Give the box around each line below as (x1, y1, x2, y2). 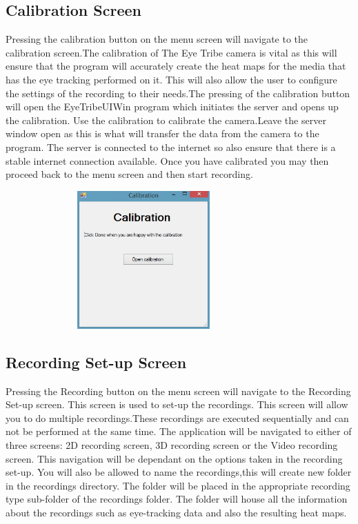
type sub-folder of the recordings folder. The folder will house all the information (6, 492, 348, 506)
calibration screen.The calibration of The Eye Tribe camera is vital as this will (6, 45, 337, 59)
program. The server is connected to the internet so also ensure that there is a (6, 139, 336, 154)
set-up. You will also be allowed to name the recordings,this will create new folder (6, 465, 352, 479)
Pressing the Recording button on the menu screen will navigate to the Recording (6, 383, 351, 398)
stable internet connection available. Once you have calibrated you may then (6, 153, 329, 168)
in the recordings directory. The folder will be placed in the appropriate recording (6, 478, 350, 492)
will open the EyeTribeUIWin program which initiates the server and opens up (6, 99, 339, 114)
